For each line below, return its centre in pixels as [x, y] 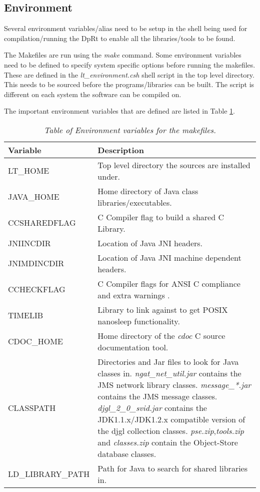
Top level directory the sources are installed [174, 165]
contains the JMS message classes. [157, 396]
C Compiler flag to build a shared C [161, 217]
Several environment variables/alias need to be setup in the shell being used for [126, 28]
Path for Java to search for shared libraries [173, 468]
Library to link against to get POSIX [163, 309]
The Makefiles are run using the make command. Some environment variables [123, 55]
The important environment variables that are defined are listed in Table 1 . [119, 111]
